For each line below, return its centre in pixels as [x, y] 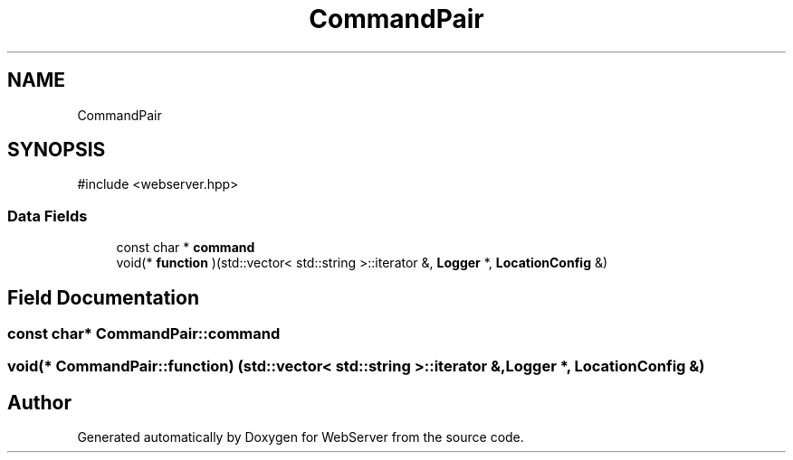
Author [39, 402]
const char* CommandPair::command [144, 334]
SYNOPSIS [57, 150]
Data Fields [48, 216]
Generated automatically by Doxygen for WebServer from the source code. [301, 437]
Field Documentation [103, 297]
